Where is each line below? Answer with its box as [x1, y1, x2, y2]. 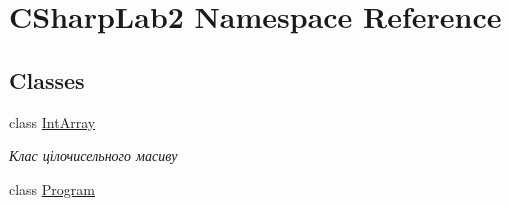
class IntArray [9, 111, 96, 132]
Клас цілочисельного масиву [9, 145, 178, 166]
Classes [9, 64, 85, 95]
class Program [9, 178, 95, 199]
